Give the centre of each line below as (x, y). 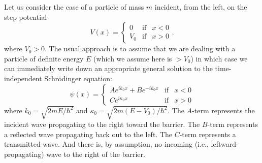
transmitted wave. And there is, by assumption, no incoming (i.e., (106, 144)
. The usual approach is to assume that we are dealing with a (140, 48)
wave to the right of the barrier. (96, 154)
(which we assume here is (133, 58)
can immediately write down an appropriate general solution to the (108, 68)
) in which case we (219, 58)
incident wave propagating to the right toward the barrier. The (102, 124)
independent (23, 78)
